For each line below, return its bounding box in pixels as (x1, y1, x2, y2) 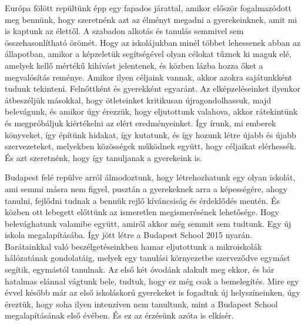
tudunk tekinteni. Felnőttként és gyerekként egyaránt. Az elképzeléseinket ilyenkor (5, 82, 300, 95)
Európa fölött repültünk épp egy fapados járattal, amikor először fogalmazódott (5, 2, 291, 14)
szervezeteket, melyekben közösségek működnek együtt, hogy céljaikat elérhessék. (5, 140, 297, 152)
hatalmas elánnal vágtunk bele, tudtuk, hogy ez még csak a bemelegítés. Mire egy (5, 274, 299, 287)
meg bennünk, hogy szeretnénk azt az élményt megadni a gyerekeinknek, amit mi (5, 13, 297, 25)
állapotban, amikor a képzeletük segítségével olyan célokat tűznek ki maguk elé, (5, 48, 291, 60)
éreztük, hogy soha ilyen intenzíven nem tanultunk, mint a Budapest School (5, 297, 278, 310)
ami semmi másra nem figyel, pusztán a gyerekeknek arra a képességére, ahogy (5, 182, 288, 195)
